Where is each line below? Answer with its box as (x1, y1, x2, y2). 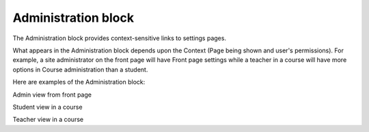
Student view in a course (12, 103, 83, 111)
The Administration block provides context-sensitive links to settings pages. (12, 34, 227, 42)
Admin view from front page (12, 90, 92, 99)
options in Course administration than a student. (12, 65, 148, 73)
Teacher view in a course (12, 116, 84, 124)
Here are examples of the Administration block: (12, 78, 146, 86)
